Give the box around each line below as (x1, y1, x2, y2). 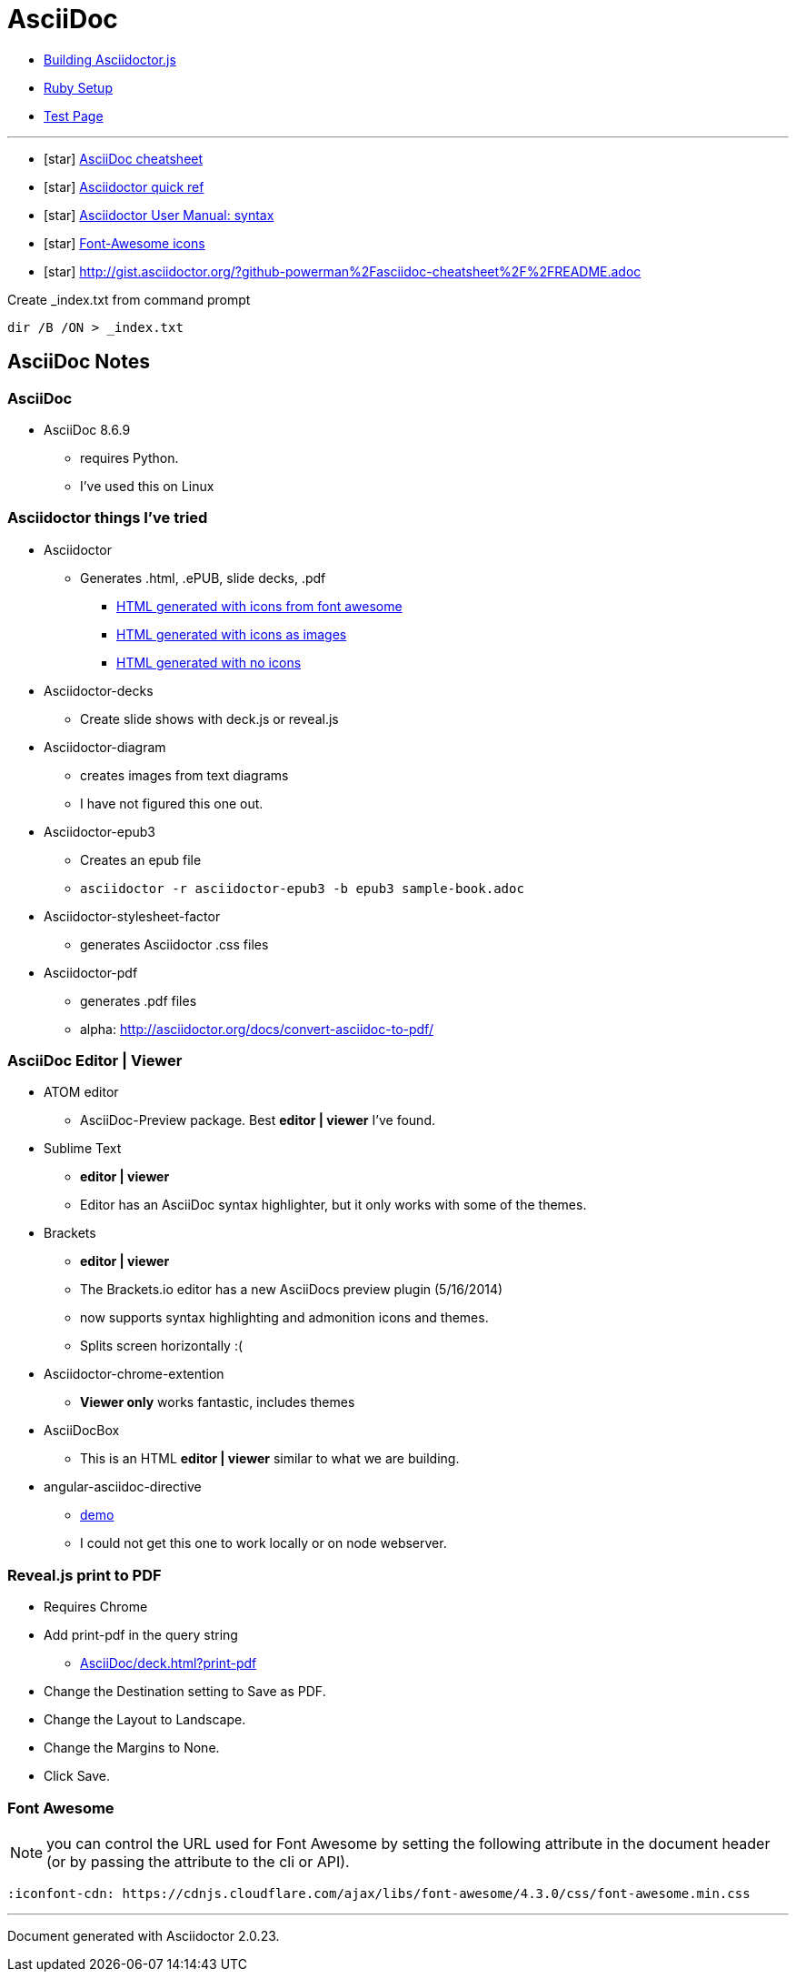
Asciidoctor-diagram (44, 738, 166, 755)
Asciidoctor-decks (44, 682, 154, 698)
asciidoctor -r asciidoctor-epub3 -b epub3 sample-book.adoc (80, 880, 524, 896)
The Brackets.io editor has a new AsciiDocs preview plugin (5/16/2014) (80, 1281, 503, 1298)
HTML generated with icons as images (116, 626, 347, 642)
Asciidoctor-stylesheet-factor (44, 908, 221, 924)
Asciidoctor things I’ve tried (7, 508, 208, 527)
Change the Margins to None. (44, 1740, 220, 1756)
